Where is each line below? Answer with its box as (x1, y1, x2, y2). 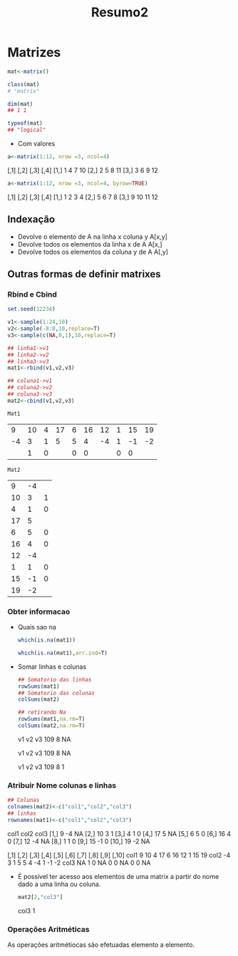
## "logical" (7, 126, 46, 134)
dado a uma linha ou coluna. (17, 880, 101, 888)
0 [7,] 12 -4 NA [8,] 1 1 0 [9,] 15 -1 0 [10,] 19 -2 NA (7, 837, 151, 846)
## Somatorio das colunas (17, 689, 95, 697)
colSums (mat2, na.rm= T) (17, 722, 86, 729)
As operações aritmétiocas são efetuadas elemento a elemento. (7, 940, 195, 949)
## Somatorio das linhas (17, 676, 92, 683)
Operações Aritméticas (7, 924, 90, 934)
